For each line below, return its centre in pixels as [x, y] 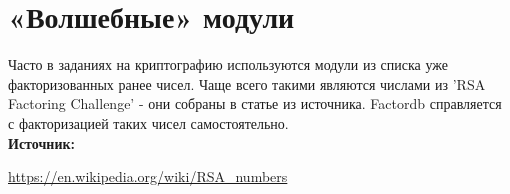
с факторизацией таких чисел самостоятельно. [148, 122]
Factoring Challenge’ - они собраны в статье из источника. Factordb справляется [255, 103]
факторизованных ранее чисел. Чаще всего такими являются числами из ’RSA [247, 83]
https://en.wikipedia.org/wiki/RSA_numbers [148, 176]
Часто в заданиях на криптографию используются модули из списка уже [228, 64]
